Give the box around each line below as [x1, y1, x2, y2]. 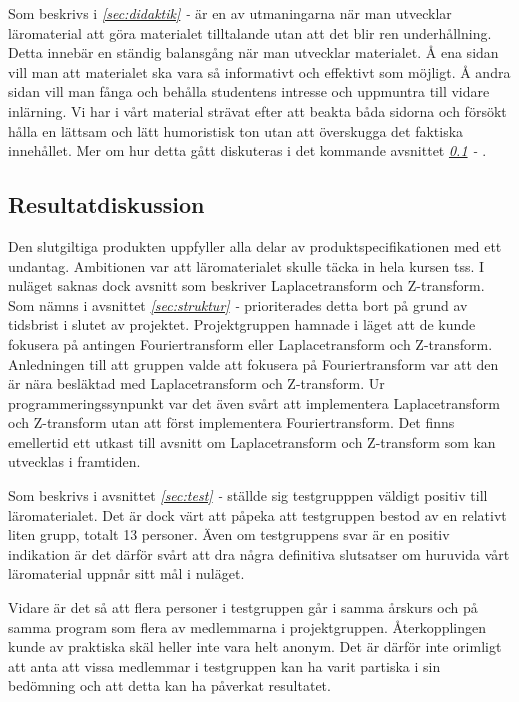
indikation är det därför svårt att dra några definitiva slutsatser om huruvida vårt [8, 543, 510, 564]
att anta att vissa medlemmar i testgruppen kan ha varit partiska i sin [8, 655, 441, 676]
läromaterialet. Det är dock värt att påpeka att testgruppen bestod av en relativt [8, 504, 507, 525]
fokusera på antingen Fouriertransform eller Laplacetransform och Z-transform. [8, 333, 493, 354]
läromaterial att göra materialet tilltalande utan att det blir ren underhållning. [8, 22, 492, 43]
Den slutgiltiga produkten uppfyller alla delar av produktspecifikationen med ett [8, 235, 502, 256]
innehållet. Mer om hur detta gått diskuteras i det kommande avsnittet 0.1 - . [8, 140, 487, 161]
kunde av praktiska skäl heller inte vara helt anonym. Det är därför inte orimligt [8, 636, 502, 657]
